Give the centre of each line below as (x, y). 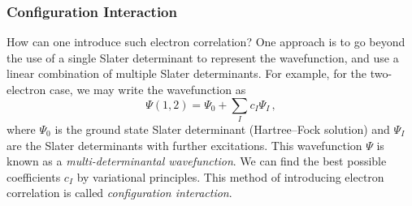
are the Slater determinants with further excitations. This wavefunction (184, 145)
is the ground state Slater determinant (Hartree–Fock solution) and (222, 129)
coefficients (34, 176)
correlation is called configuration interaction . (119, 193)
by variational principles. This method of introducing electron (230, 176)
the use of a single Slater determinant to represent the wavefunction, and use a (203, 57)
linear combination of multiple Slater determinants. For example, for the (187, 73)
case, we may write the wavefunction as (147, 89)
